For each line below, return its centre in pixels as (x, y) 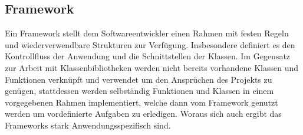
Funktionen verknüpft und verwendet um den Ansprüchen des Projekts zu (139, 79)
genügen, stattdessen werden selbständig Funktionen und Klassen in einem (139, 91)
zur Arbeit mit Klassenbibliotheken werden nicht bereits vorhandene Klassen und (151, 67)
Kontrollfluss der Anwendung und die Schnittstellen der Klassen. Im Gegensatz (148, 56)
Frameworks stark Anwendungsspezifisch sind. (88, 125)
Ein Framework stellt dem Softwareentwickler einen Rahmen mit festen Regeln (147, 33)
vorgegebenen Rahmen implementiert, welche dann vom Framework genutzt (141, 102)
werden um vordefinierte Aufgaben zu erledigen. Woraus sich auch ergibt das (143, 114)
